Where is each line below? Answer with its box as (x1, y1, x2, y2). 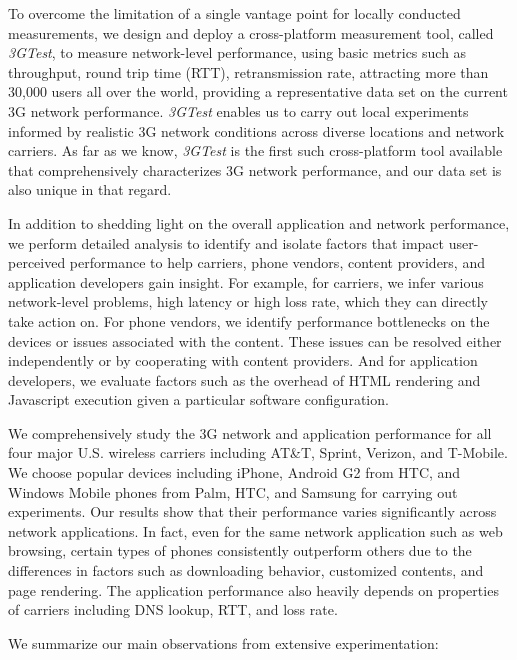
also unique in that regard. (8, 179, 172, 200)
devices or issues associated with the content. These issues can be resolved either (8, 330, 502, 351)
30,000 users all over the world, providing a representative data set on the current (8, 81, 508, 102)
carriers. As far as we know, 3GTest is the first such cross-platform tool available (8, 140, 503, 161)
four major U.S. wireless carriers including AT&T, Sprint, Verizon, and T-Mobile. (8, 442, 508, 463)
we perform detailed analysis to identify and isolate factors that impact (8, 232, 444, 253)
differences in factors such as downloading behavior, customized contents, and (8, 560, 484, 581)
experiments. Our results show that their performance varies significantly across (8, 501, 497, 522)
